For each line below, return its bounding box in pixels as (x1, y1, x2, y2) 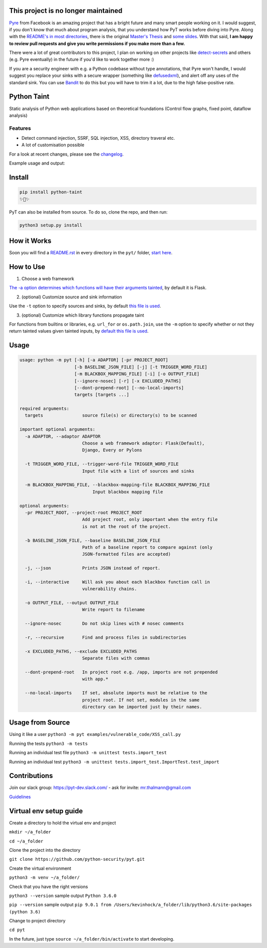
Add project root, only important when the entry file (82, 517, 218, 522)
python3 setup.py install (19, 222, 83, 228)
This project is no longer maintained (9, 6, 123, 15)
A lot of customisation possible (21, 142, 85, 148)
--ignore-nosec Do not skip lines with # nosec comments (25, 621, 184, 626)
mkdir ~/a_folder (9, 829, 51, 835)
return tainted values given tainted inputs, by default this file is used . (9, 328, 149, 334)
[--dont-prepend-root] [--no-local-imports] (74, 385, 184, 390)
